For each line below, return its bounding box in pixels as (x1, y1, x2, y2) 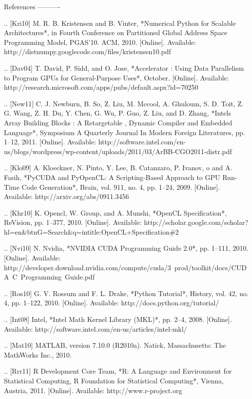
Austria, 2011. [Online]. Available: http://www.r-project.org (4, 385, 182, 395)
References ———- (4, 1, 60, 11)
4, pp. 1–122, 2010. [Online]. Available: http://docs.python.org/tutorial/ (4, 298, 219, 308)
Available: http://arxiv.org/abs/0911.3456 (4, 191, 129, 201)
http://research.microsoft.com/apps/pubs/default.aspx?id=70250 (4, 82, 198, 92)
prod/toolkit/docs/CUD (174, 262, 247, 272)
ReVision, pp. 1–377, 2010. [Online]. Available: (4, 217, 142, 227)
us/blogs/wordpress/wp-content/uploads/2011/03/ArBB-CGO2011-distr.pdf (4, 146, 232, 156)
